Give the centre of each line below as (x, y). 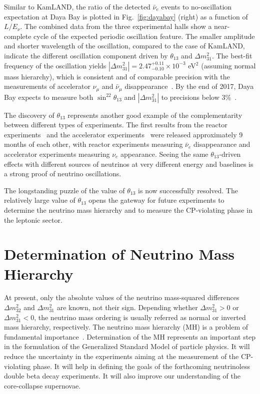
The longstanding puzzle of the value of (64, 190)
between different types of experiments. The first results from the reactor (116, 125)
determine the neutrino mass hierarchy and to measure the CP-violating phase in (128, 209)
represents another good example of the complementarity (155, 115)
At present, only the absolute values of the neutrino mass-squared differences (122, 297)
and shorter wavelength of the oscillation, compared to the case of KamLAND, (124, 46)
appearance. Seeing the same (164, 154)
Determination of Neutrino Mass (119, 254)
